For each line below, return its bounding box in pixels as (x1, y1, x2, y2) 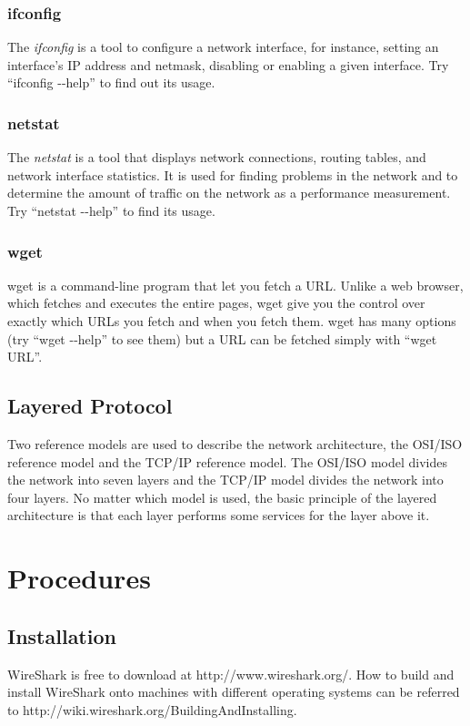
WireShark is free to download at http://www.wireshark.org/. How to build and (7, 664, 455, 683)
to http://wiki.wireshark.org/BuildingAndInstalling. (7, 700, 297, 719)
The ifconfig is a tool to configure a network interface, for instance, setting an (7, 37, 439, 56)
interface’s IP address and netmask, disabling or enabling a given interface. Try (7, 55, 449, 74)
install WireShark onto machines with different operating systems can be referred (7, 682, 460, 701)
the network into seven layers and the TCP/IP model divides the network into (7, 470, 444, 489)
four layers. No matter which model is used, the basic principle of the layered (7, 487, 437, 506)
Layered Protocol (7, 392, 173, 420)
